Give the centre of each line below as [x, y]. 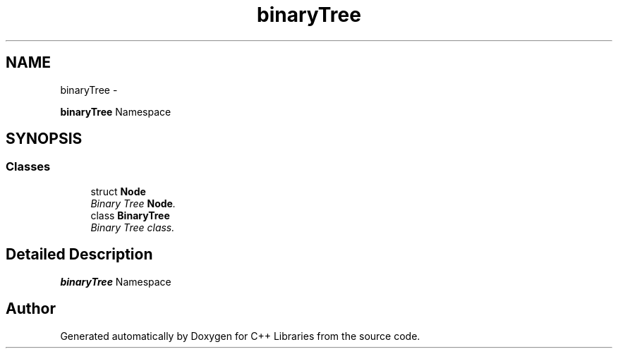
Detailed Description [79, 255]
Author [31, 309]
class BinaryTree [130, 215]
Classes [28, 167]
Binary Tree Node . [133, 203]
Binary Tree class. [133, 227]
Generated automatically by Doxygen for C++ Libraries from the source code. [240, 336]
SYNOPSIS [44, 139]
